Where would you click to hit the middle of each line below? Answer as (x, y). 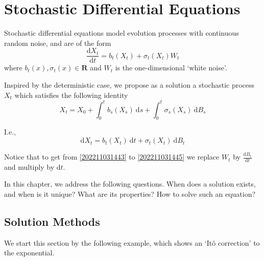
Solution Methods (52, 221)
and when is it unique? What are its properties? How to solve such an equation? (130, 194)
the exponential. (29, 253)
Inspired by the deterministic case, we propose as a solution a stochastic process (129, 84)
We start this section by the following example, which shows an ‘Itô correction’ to (132, 242)
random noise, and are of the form (58, 43)
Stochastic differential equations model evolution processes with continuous (122, 33)
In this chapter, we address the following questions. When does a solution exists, (130, 184)
